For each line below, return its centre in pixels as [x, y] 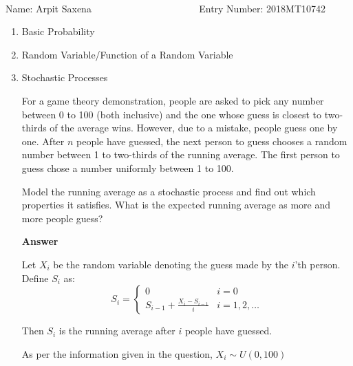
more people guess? [62, 218]
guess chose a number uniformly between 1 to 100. [128, 168]
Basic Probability [58, 31]
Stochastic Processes [65, 77]
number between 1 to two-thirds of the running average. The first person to [181, 154]
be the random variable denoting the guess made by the [171, 264]
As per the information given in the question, [117, 353]
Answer [40, 241]
